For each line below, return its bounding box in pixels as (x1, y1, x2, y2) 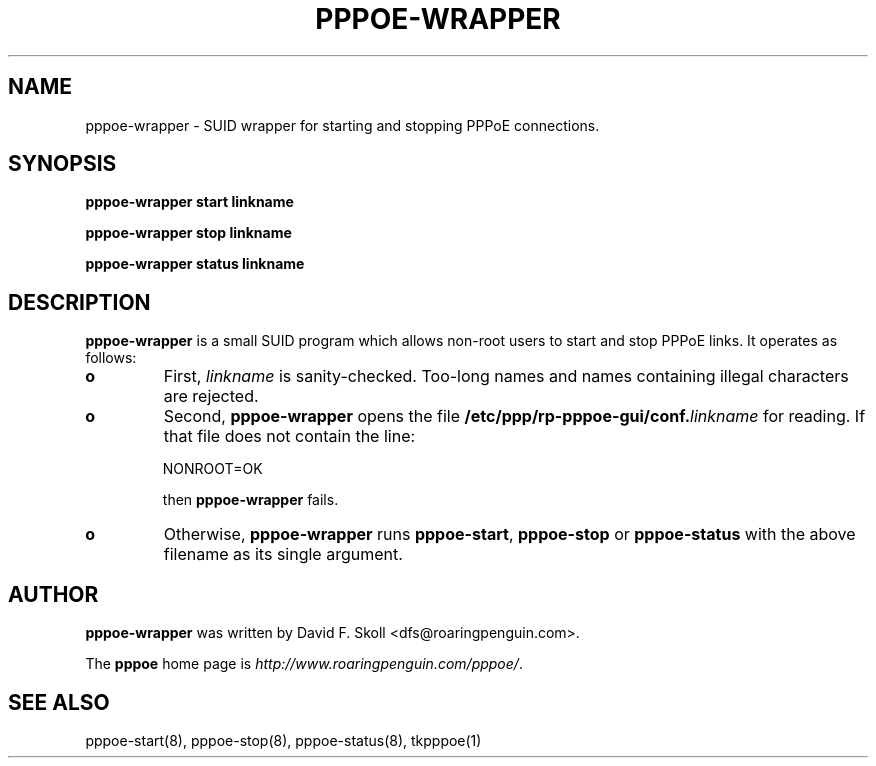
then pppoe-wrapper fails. (162, 491, 339, 509)
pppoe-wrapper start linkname (85, 193, 294, 211)
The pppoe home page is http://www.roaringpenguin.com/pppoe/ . (85, 655, 523, 673)
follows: (85, 349, 137, 367)
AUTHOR (8, 581, 99, 607)
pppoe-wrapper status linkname (85, 255, 305, 273)
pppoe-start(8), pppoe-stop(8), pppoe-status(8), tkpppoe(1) (85, 731, 482, 749)
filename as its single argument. (163, 544, 403, 565)
